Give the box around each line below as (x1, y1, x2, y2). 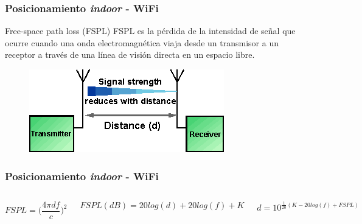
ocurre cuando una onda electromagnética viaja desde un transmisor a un (5, 36, 279, 49)
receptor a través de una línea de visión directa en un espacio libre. (5, 48, 255, 61)
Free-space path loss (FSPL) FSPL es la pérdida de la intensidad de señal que (5, 24, 296, 37)
